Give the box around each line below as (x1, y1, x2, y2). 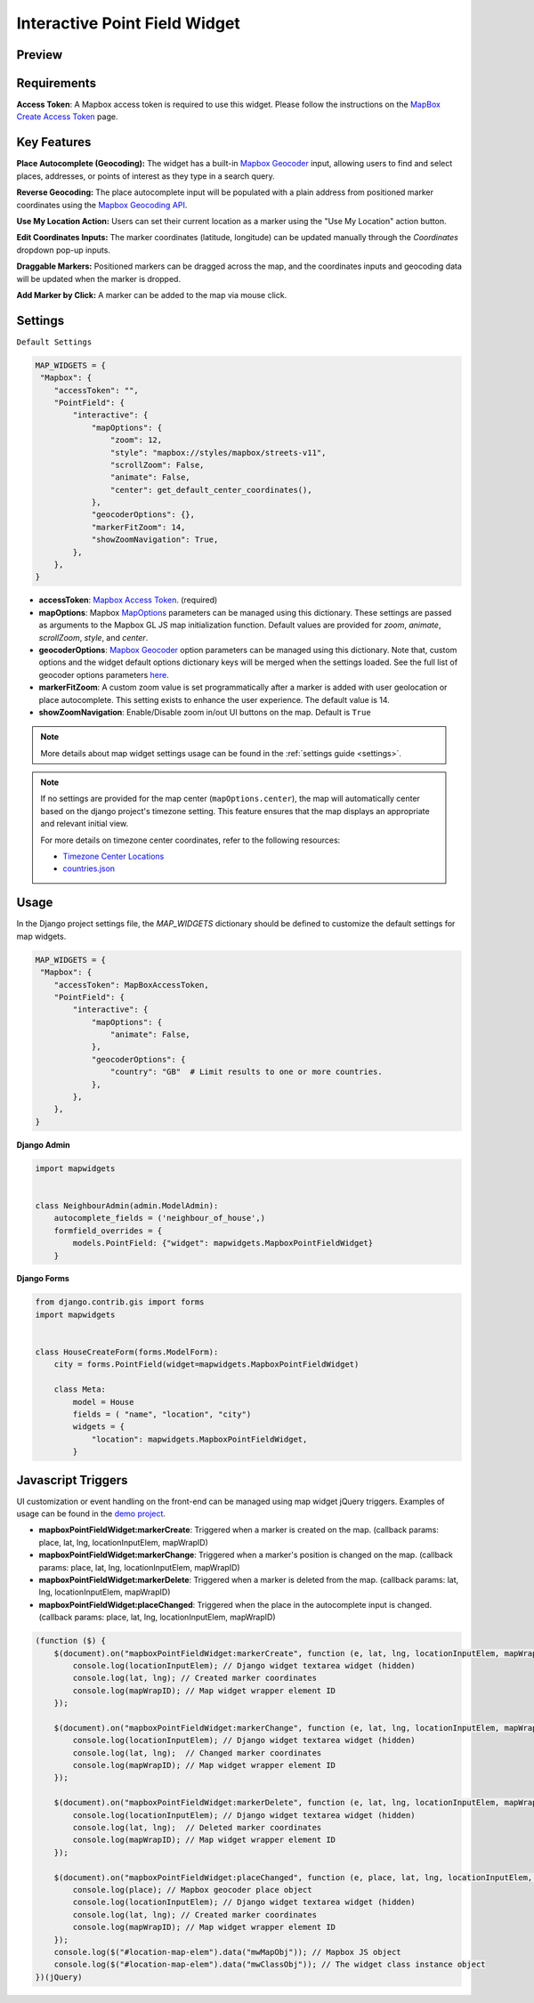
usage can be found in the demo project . (16, 1508, 166, 1519)
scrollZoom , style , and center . (38, 632, 149, 642)
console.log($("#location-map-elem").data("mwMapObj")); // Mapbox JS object (53, 1947, 402, 1957)
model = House (72, 1397, 134, 1407)
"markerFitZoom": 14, (91, 521, 186, 532)
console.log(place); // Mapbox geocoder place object (72, 1885, 312, 1894)
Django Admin (16, 1139, 70, 1150)
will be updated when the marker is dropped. (16, 273, 182, 284)
